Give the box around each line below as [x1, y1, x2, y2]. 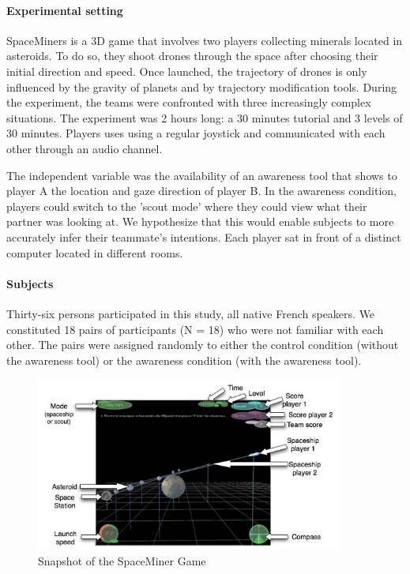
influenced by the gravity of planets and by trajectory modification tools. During [6, 78, 397, 95]
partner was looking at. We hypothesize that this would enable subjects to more [6, 213, 394, 230]
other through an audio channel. [6, 140, 163, 156]
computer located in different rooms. [6, 244, 183, 261]
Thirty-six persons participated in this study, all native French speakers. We [6, 305, 375, 321]
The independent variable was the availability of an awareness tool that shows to [6, 167, 397, 183]
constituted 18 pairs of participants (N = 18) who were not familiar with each [6, 321, 384, 337]
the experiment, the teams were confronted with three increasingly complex [6, 94, 371, 111]
